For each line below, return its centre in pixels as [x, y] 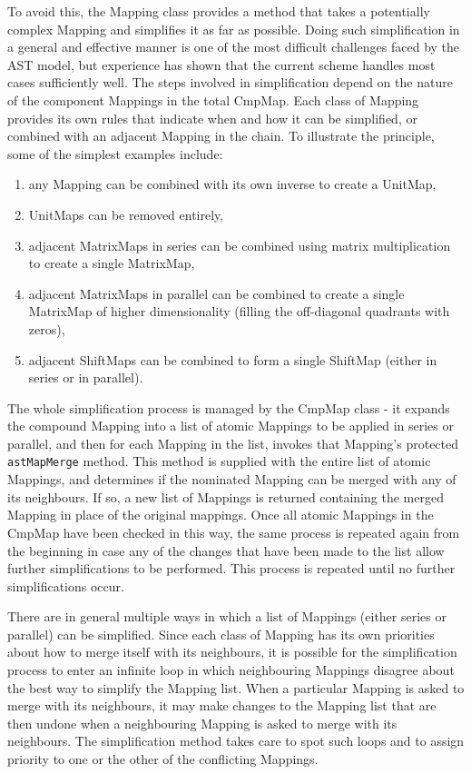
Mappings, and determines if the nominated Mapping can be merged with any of [232, 479]
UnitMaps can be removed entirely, [126, 214]
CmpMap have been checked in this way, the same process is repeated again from [234, 532]
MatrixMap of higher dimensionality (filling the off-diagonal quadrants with [239, 311]
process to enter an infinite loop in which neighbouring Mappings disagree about [231, 670]
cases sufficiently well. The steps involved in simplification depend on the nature [230, 82]
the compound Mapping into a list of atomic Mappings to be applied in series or [231, 426]
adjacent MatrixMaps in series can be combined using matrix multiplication [240, 245]
